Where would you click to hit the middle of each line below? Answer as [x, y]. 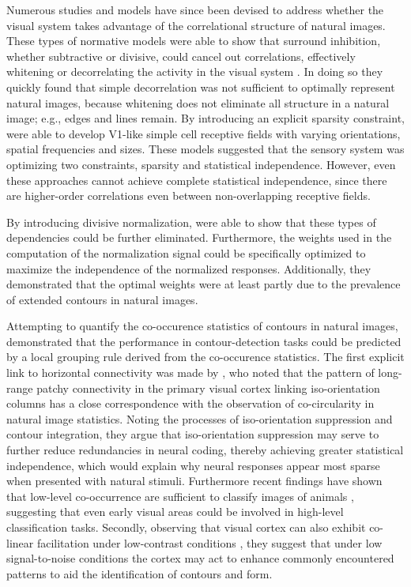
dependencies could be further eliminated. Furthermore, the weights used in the [199, 237]
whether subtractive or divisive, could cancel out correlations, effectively [181, 56]
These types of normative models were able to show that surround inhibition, [194, 41]
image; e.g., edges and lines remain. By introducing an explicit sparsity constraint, [205, 118]
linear [20, 542]
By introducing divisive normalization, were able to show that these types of [191, 222]
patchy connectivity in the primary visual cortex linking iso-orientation [208, 388]
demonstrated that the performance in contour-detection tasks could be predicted [204, 341]
